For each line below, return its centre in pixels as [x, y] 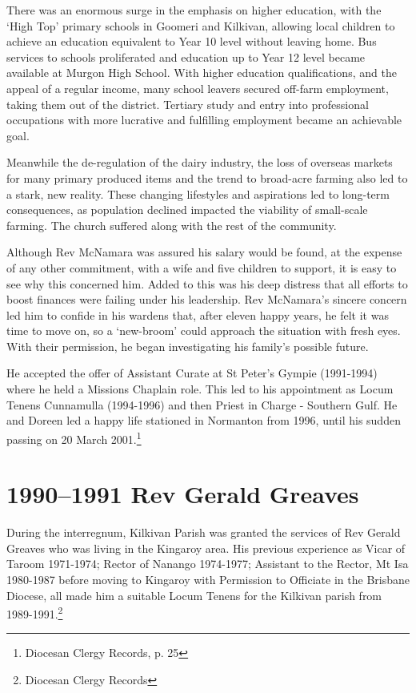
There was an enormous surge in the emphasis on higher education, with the [194, 10]
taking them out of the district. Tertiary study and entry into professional [188, 104]
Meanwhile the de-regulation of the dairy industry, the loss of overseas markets [200, 162]
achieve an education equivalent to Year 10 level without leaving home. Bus [192, 41]
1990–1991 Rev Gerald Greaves [183, 494]
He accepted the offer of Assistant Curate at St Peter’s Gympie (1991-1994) [192, 373]
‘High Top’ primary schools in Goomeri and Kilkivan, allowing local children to [201, 25]
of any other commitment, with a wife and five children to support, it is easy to [202, 267]
